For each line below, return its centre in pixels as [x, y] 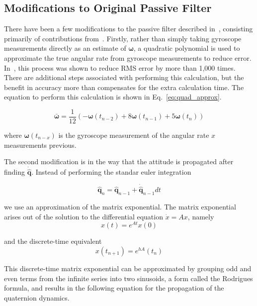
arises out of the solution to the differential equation [84, 216]
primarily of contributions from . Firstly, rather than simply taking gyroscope [123, 38]
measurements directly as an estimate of [65, 48]
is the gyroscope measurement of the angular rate [134, 135]
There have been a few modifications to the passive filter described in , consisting [128, 29]
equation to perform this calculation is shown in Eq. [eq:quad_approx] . [113, 97]
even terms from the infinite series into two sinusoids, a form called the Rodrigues [128, 278]
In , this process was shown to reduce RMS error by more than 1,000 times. [120, 67]
